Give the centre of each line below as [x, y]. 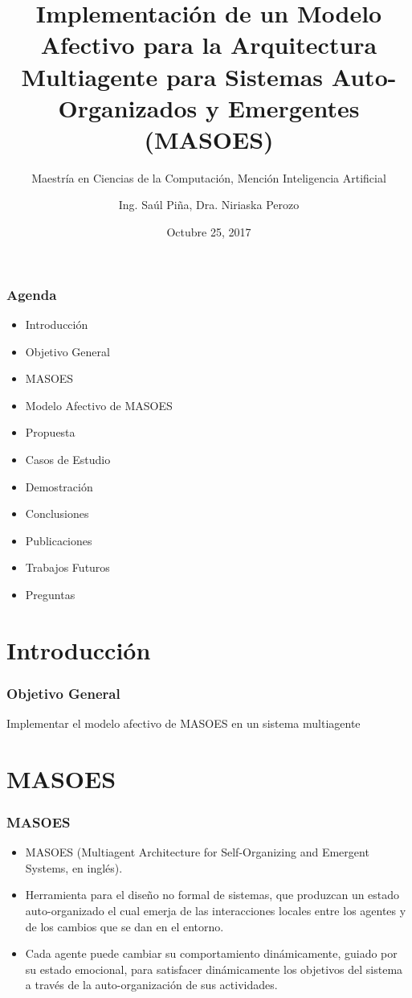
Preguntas [50, 594]
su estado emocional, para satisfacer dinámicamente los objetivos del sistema [214, 969]
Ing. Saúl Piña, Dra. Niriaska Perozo [209, 205]
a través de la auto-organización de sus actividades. [151, 985]
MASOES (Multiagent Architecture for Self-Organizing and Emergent [197, 852]
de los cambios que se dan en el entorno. [124, 926]
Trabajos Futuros [67, 567]
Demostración [59, 486]
